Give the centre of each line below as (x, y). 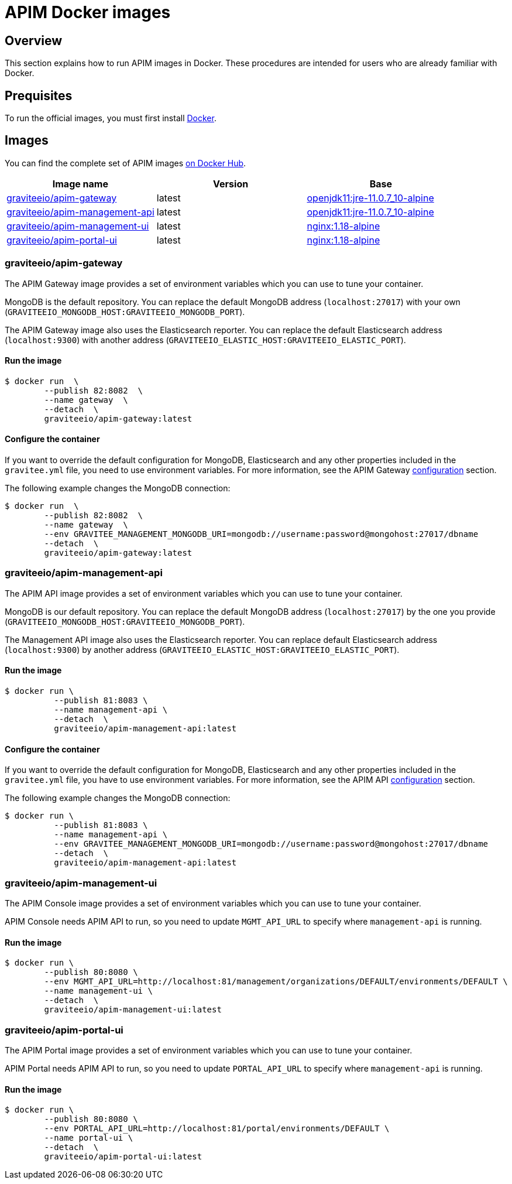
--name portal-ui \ (89, 1138)
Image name (80, 184)
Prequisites (39, 95)
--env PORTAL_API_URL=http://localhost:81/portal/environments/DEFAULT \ (217, 1129)
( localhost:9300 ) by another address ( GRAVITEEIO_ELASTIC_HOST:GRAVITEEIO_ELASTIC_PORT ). (202, 649)
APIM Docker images (88, 12)
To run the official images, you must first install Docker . (111, 118)
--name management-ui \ (98, 991)
